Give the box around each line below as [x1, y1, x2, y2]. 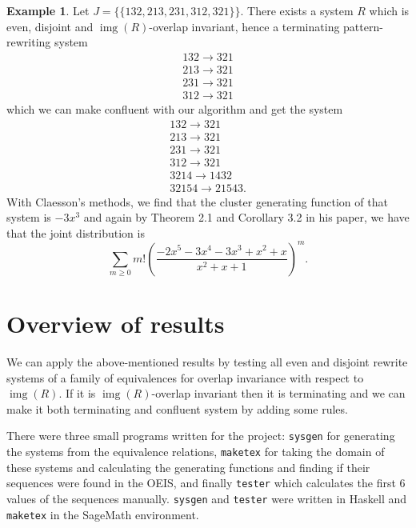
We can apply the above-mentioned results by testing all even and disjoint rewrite [6, 354, 408, 370]
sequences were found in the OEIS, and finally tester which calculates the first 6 [6, 474, 406, 491]
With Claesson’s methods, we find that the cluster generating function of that [6, 193, 388, 210]
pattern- [343, 18, 383, 34]
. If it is [58, 385, 96, 402]
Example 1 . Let [6, 2, 90, 18]
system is [6, 209, 51, 226]
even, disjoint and [6, 18, 94, 34]
